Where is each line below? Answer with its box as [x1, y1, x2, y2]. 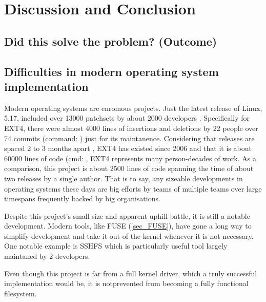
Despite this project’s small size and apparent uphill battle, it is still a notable [4, 210, 250, 221]
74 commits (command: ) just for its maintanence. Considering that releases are [4, 133, 255, 143]
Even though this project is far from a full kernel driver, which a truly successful [4, 268, 257, 278]
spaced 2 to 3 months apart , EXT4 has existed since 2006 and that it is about [4, 143, 252, 154]
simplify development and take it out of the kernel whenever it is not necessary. [4, 230, 254, 241]
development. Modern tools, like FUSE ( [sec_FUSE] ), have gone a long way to [4, 220, 252, 231]
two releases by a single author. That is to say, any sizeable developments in [4, 173, 243, 183]
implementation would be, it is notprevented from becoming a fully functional [4, 278, 249, 289]
